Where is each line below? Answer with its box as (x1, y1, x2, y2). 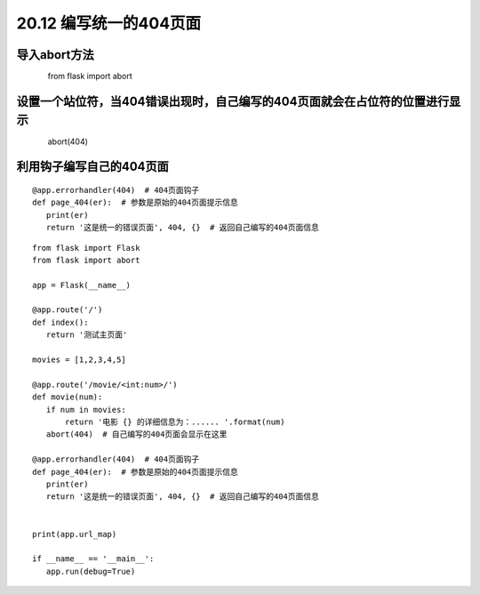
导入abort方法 (16, 47, 94, 62)
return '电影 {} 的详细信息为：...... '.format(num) (65, 417, 285, 427)
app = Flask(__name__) (32, 280, 132, 290)
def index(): (32, 317, 89, 327)
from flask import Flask (32, 243, 140, 253)
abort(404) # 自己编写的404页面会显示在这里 (45, 430, 228, 439)
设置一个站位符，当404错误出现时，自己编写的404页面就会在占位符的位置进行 (16, 93, 450, 109)
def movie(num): (32, 392, 103, 402)
